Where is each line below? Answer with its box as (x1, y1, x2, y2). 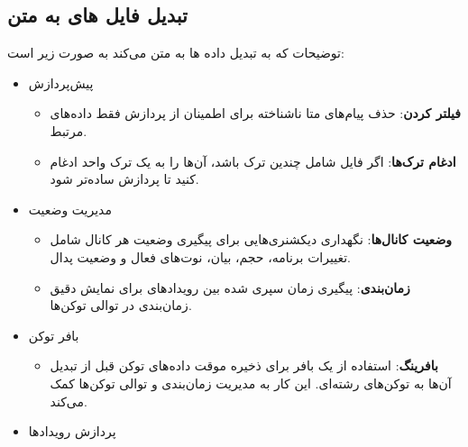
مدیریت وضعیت (28, 199, 112, 218)
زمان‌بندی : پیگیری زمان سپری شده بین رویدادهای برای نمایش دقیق (50, 278, 410, 296)
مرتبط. (50, 121, 87, 140)
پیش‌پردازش (28, 73, 94, 92)
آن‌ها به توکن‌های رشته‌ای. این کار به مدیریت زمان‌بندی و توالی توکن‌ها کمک (50, 373, 452, 392)
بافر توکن (28, 325, 79, 344)
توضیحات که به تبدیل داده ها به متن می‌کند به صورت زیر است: (7, 43, 344, 62)
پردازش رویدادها (28, 422, 116, 441)
